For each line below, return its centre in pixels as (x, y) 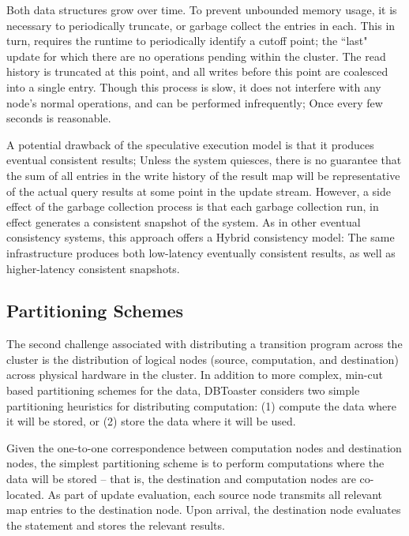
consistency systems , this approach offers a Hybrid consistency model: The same (201, 237)
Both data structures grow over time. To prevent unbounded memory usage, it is (202, 9)
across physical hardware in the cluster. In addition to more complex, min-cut (195, 375)
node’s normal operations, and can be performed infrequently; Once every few (195, 102)
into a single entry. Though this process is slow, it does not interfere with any (194, 86)
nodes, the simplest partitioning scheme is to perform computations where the (195, 463)
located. (25, 494)
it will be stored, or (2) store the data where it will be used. (151, 421)
